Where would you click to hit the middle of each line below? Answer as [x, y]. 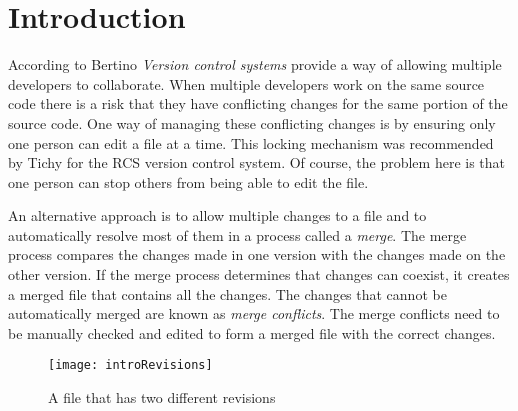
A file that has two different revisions [162, 397]
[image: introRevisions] [130, 365]
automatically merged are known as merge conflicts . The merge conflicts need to [254, 313]
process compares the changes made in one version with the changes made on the [257, 254]
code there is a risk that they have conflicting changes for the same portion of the [258, 103]
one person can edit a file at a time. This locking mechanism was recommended [251, 142]
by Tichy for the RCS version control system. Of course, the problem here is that [257, 162]
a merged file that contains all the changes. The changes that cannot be [227, 293]
